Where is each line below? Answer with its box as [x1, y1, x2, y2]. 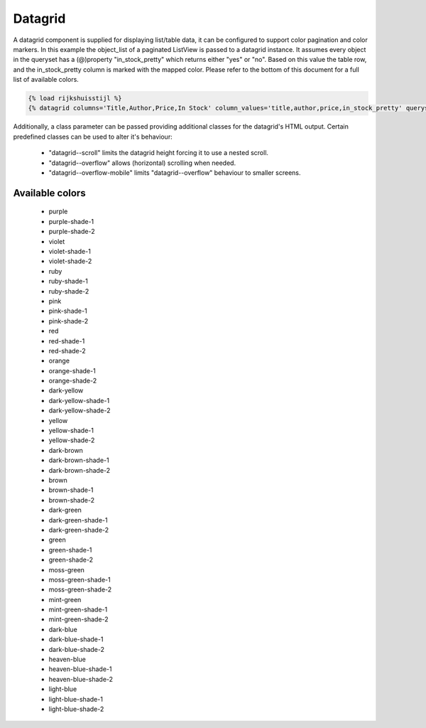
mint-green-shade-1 [48, 605, 108, 614]
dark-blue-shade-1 [48, 635, 104, 643]
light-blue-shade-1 [48, 695, 103, 703]
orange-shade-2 [48, 377, 97, 385]
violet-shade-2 [48, 257, 92, 266]
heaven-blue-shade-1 [48, 665, 112, 673]
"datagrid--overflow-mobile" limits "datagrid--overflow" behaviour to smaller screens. [48, 168, 301, 177]
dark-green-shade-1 [48, 515, 108, 524]
